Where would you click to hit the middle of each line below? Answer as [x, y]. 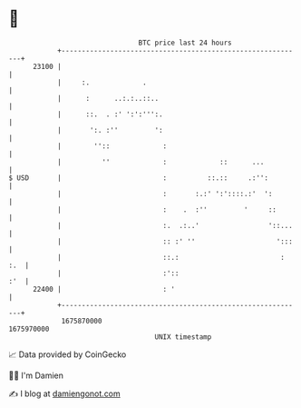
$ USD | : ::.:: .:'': [139, 178]
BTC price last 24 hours [185, 43]
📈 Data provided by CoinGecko [68, 354]
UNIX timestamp [183, 337]
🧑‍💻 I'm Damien [36, 375]
